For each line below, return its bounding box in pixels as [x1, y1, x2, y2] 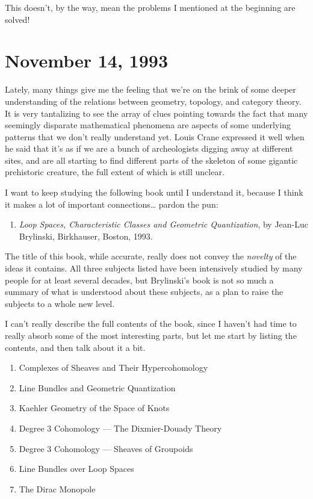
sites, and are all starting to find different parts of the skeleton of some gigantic [5, 153, 298, 166]
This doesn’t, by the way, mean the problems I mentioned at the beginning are [5, 1, 296, 13]
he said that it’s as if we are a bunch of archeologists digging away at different [5, 142, 293, 155]
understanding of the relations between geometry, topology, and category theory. [5, 95, 302, 107]
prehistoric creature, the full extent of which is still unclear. [5, 166, 225, 178]
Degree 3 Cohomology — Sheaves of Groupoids [19, 442, 193, 454]
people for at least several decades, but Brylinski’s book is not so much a [5, 273, 274, 286]
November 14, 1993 [5, 48, 168, 73]
